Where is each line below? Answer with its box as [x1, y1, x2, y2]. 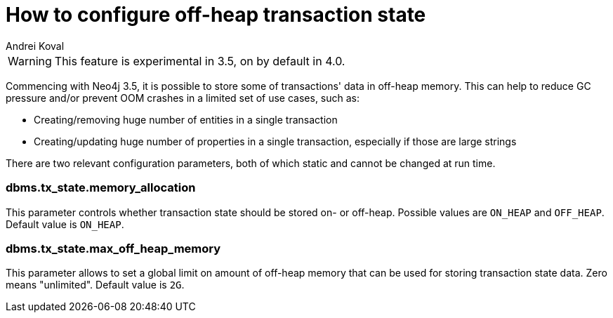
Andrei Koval [6, 39, 65, 52]
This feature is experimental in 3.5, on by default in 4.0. [54, 53, 345, 68]
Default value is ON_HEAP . [6, 218, 124, 230]
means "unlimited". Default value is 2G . [6, 279, 185, 291]
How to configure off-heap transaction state [6, 3, 426, 27]
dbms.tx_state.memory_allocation [6, 180, 196, 195]
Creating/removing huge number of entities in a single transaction [34, 113, 338, 126]
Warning [8, 53, 52, 68]
